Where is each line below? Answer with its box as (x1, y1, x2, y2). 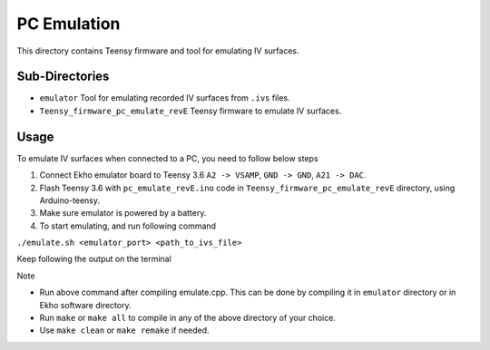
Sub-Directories (16, 69, 110, 84)
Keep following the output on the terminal (16, 254, 171, 265)
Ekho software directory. (39, 299, 132, 310)
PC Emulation (16, 14, 121, 34)
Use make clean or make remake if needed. (39, 325, 210, 335)
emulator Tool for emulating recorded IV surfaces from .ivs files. (39, 92, 290, 103)
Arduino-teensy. (39, 195, 100, 206)
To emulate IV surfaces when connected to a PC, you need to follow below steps (16, 152, 318, 163)
